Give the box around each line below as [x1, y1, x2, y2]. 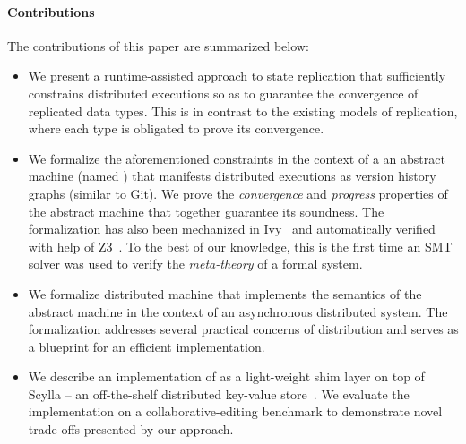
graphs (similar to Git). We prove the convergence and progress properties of [28, 184, 448, 202]
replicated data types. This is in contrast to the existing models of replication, [28, 101, 458, 120]
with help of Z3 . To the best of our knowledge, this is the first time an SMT [28, 236, 453, 255]
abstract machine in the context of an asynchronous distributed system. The [28, 302, 448, 320]
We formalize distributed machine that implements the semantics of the [28, 284, 422, 303]
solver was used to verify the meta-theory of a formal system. [28, 254, 363, 273]
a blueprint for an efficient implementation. [28, 337, 265, 355]
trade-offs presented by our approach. [28, 420, 234, 439]
